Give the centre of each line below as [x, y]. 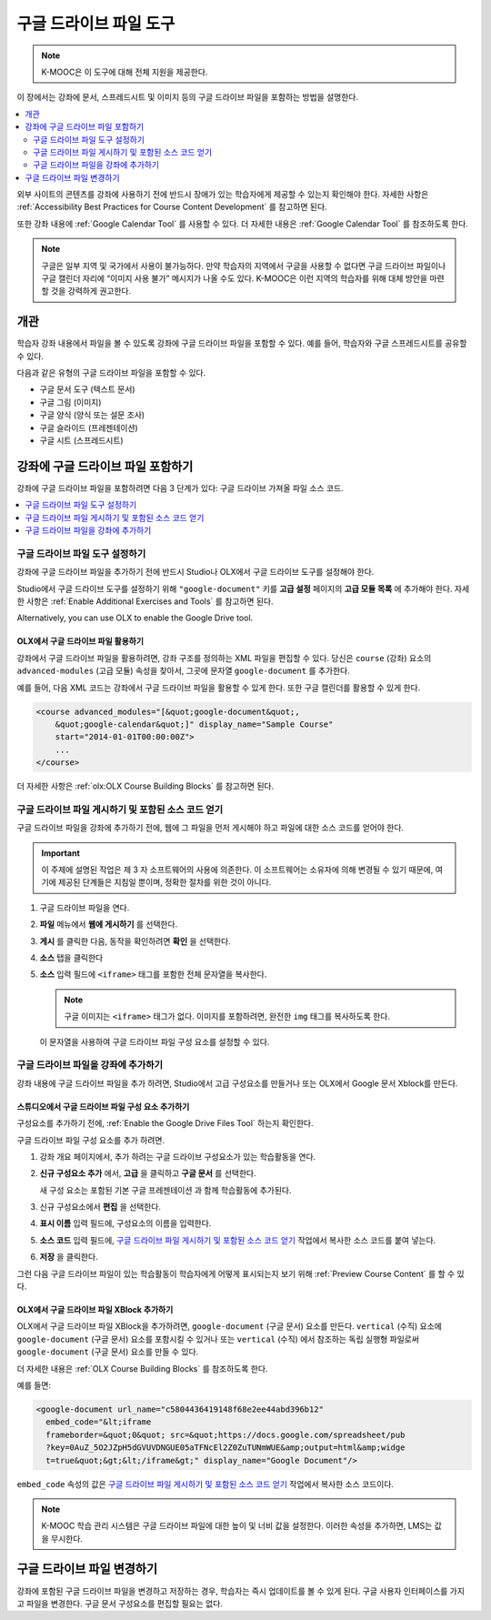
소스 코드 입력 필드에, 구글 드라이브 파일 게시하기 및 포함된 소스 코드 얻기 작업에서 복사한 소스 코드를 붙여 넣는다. [238, 1240]
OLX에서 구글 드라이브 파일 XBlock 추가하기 [95, 1310]
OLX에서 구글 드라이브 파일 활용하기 [80, 641]
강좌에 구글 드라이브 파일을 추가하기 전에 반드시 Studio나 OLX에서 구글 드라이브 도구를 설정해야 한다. [195, 572]
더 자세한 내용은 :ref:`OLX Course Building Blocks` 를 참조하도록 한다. [142, 1368]
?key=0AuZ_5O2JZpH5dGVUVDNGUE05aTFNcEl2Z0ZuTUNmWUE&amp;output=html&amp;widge [225, 1448]
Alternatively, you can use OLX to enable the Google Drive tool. [135, 618]
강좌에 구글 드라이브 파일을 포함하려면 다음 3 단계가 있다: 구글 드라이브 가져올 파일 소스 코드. [180, 488]
